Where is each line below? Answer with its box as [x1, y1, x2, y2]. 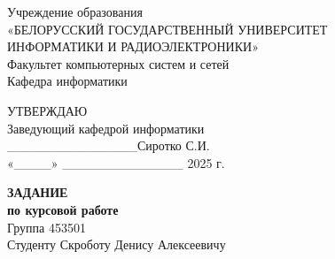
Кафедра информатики [7, 72, 128, 90]
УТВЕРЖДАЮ [7, 101, 88, 119]
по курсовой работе [7, 200, 119, 218]
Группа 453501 [7, 217, 86, 236]
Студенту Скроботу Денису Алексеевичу [7, 235, 226, 254]
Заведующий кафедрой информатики [7, 118, 205, 137]
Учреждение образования [7, 3, 143, 20]
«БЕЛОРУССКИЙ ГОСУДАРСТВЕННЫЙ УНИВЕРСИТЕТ [7, 19, 328, 38]
